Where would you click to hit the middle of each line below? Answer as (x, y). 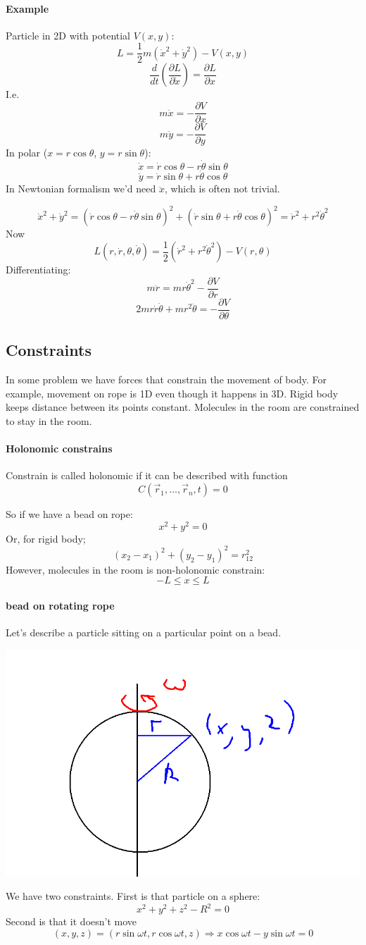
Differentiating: (38, 270)
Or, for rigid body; (46, 538)
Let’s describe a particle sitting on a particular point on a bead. (144, 632)
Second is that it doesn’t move (71, 921)
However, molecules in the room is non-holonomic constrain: (135, 569)
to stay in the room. (49, 421)
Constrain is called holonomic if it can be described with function (147, 475)
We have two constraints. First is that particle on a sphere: (133, 896)
